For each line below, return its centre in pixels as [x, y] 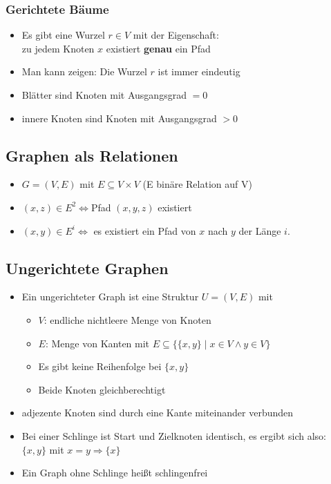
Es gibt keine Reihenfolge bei [100, 366]
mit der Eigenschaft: [176, 35]
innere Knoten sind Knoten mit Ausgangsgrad [119, 118]
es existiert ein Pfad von [145, 230]
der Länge [260, 230]
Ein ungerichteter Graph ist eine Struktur [110, 297]
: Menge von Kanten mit [97, 343]
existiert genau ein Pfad [158, 48]
